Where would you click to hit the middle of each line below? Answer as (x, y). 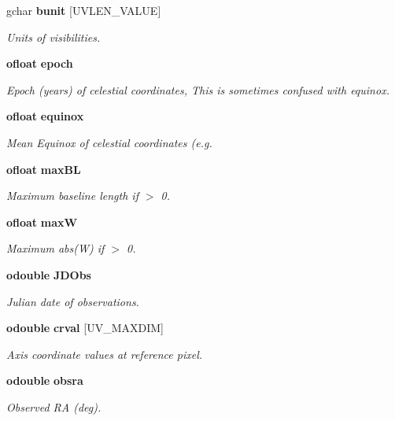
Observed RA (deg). (54, 406)
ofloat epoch (40, 63)
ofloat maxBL (44, 169)
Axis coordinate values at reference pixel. (105, 354)
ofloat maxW (42, 222)
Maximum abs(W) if (55, 248)
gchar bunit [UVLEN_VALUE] (84, 10)
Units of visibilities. (54, 37)
